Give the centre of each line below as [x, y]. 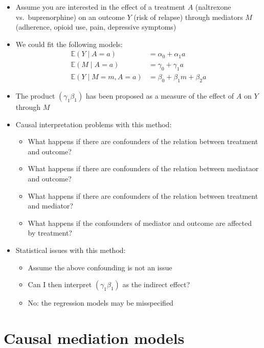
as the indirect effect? [156, 284]
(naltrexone [213, 7]
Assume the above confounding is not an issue [100, 267]
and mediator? [50, 206]
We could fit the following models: [69, 44]
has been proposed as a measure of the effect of [160, 96]
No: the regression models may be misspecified [101, 303]
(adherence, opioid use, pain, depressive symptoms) [96, 27]
